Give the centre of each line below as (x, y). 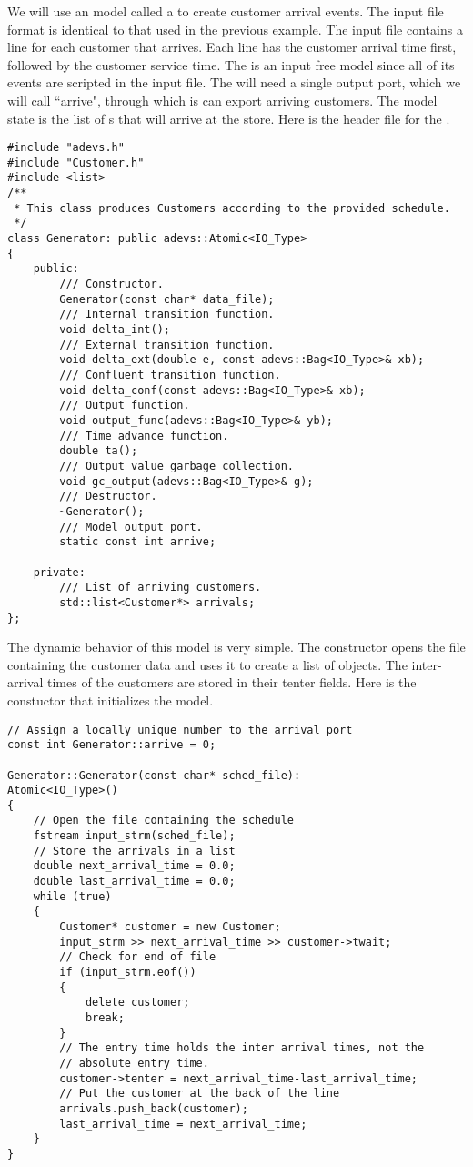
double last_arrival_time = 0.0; (134, 882)
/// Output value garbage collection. (176, 466)
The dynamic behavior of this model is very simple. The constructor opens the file (236, 647)
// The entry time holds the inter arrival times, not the (242, 1048)
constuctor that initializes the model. (111, 700)
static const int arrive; (138, 542)
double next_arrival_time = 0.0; (134, 866)
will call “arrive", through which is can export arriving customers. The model (222, 100)
